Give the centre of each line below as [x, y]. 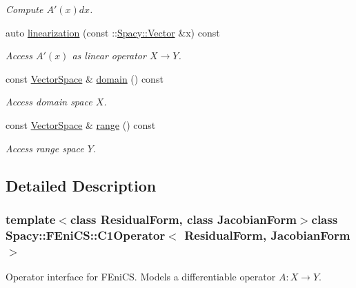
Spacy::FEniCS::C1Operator [86, 235]
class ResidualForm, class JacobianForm [183, 219]
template [31, 219]
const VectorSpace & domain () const [85, 78]
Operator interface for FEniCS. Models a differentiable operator [141, 276]
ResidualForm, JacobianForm [267, 235]
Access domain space [49, 102]
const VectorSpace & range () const [81, 124]
